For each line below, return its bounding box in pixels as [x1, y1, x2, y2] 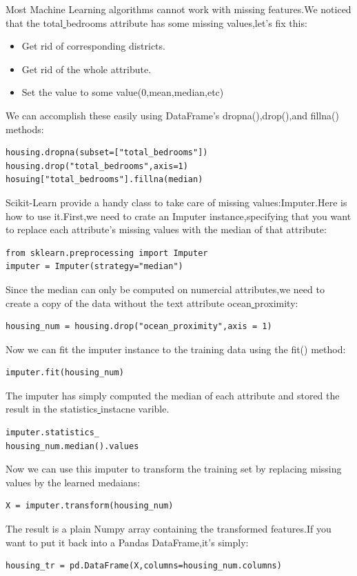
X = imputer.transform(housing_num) [6, 501, 174, 511]
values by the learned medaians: [6, 475, 141, 489]
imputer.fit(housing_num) [6, 368, 124, 378]
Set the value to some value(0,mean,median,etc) [21, 85, 224, 99]
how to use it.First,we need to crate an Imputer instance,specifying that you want [6, 208, 351, 223]
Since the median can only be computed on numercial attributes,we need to [6, 281, 325, 296]
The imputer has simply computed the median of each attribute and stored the [6, 388, 340, 402]
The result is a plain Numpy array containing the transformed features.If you [6, 522, 331, 536]
